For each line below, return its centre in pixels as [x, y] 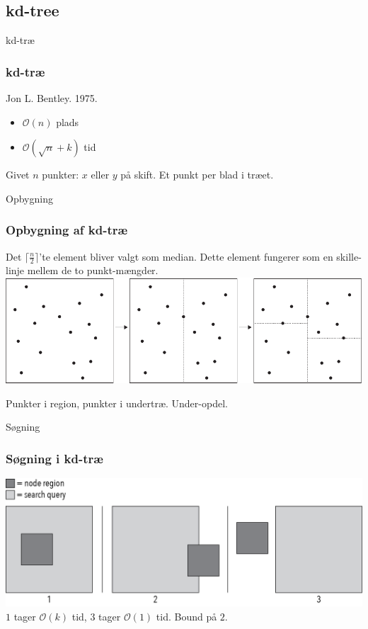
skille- [349, 256]
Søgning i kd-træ [54, 458]
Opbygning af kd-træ [67, 230]
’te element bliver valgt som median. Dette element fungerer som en [186, 256]
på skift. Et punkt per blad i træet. [197, 175]
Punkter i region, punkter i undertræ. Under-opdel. [117, 403]
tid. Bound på [186, 616]
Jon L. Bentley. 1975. [52, 98]
